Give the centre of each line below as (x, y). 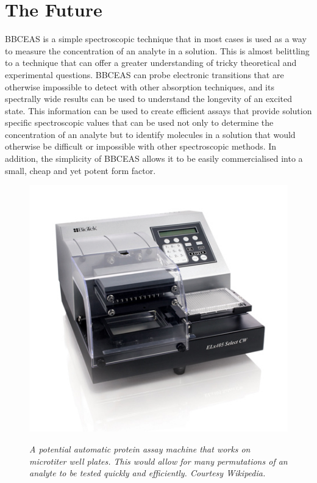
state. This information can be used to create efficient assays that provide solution (158, 110)
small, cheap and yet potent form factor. (80, 170)
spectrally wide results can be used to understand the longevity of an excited (149, 99)
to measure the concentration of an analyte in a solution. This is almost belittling (157, 50)
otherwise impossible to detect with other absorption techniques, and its (140, 86)
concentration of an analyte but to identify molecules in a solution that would (150, 134)
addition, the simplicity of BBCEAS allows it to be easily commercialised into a (154, 158)
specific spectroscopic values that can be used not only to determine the (139, 122)
